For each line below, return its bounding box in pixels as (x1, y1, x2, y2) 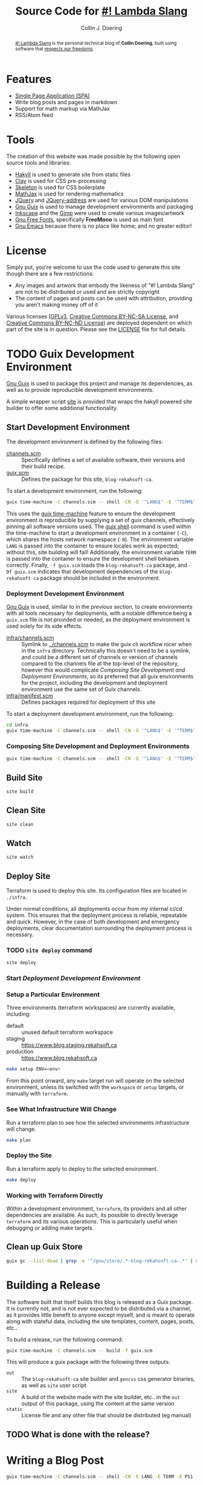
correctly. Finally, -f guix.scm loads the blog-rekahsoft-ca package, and (6, 561, 187, 569)
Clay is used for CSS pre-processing (14, 177, 106, 185)
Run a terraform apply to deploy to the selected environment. (6, 1165, 158, 1172)
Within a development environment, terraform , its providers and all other (6, 1205, 187, 1212)
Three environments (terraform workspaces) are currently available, (6, 1004, 175, 1011)
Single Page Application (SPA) (14, 92, 90, 99)
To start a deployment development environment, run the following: (6, 710, 174, 718)
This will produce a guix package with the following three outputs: (6, 1358, 170, 1366)
